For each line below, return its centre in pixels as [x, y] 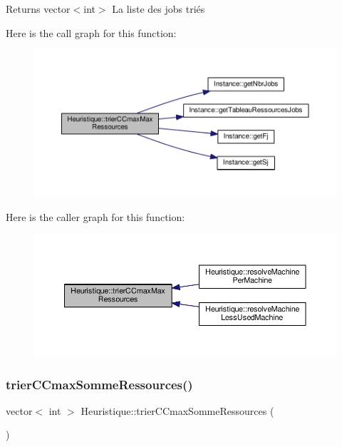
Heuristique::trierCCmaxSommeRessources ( [177, 410]
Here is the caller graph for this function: [95, 217]
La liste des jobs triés [159, 9]
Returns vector [38, 9]
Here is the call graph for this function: [91, 32]
